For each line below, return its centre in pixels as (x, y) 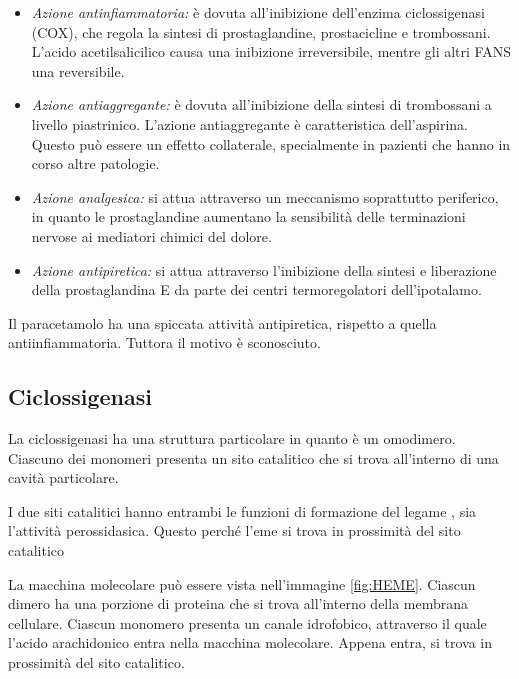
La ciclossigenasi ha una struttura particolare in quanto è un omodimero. (232, 438)
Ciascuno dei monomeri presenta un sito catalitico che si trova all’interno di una (253, 457)
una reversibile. (78, 70)
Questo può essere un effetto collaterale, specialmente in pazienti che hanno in (271, 143)
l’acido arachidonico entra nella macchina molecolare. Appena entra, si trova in (250, 642)
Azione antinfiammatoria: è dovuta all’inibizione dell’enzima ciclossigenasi (258, 12)
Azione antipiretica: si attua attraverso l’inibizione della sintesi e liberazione (264, 269)
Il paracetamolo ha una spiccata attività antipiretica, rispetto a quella (222, 322)
